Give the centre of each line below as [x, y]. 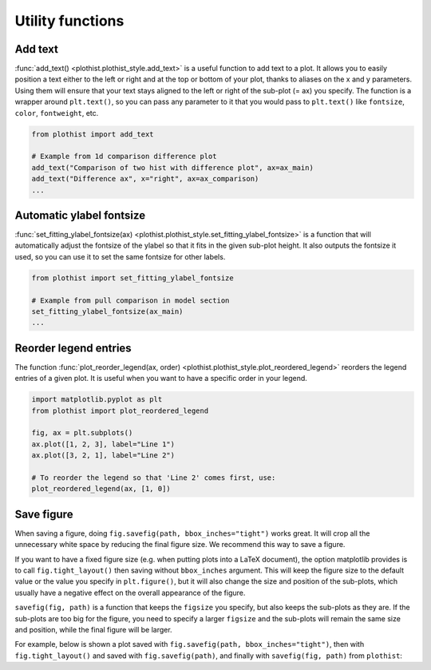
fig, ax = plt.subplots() [82, 433]
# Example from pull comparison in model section [130, 300]
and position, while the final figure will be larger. [93, 630]
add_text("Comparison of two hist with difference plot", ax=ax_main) [173, 167]
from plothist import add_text [93, 134]
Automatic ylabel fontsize [80, 215]
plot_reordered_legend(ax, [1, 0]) [101, 489]
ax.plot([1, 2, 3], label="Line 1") [103, 444]
